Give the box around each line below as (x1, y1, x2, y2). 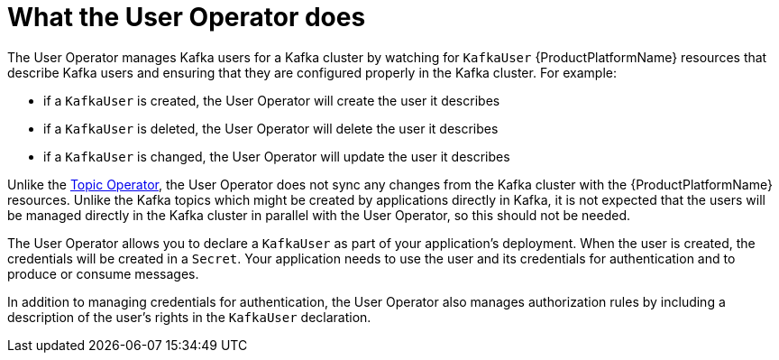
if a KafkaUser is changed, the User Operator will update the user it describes (43, 148, 510, 164)
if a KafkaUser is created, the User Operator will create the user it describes (43, 92, 500, 108)
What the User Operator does (7, 2, 366, 32)
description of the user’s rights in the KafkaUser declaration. (7, 309, 371, 325)
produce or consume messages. (7, 265, 199, 282)
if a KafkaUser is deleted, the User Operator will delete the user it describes (43, 120, 499, 136)
